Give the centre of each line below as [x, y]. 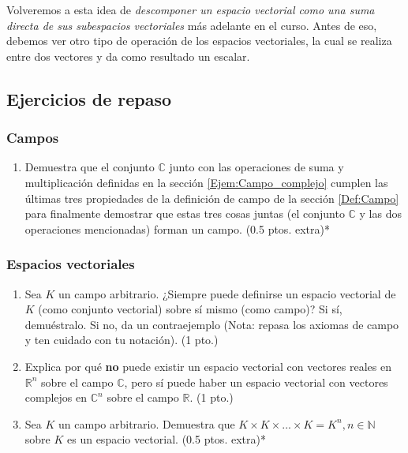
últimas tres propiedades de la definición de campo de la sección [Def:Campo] [212, 198]
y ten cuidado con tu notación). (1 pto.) [122, 340]
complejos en [56, 397]
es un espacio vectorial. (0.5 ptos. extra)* [167, 439]
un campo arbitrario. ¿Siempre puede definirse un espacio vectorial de [227, 293]
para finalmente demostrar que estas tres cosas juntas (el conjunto [185, 213]
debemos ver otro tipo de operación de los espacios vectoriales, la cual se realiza [199, 41]
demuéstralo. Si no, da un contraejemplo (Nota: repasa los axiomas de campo [212, 324]
